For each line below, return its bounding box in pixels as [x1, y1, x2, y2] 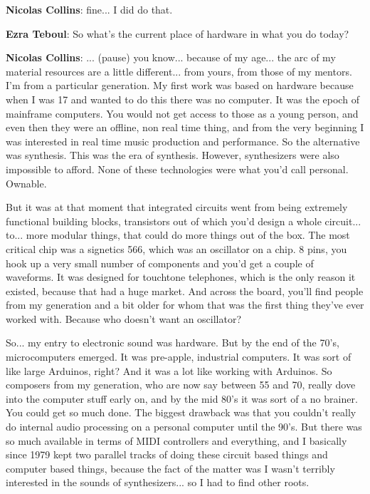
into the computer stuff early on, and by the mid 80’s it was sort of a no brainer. [6, 391, 358, 406]
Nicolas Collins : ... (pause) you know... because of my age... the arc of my [6, 50, 336, 65]
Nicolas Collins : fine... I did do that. [6, 2, 173, 16]
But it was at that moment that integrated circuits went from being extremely [6, 200, 348, 215]
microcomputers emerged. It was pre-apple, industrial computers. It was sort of [6, 349, 351, 364]
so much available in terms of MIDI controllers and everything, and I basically [6, 433, 347, 448]
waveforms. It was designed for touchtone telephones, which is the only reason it [6, 269, 356, 284]
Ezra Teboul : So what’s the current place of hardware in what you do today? [6, 26, 349, 41]
